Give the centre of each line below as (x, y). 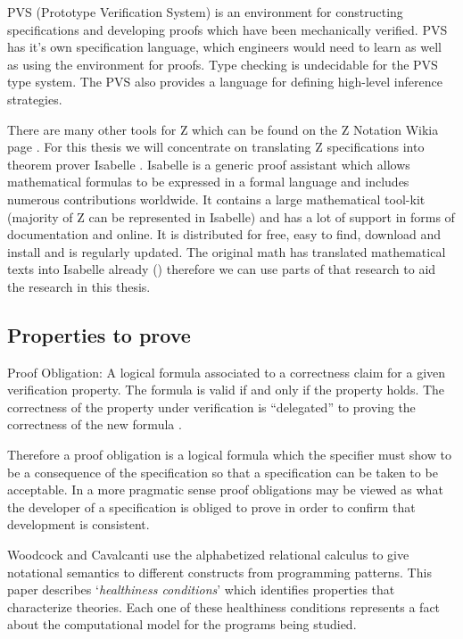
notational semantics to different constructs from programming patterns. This (219, 572)
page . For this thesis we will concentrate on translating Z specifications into (216, 147)
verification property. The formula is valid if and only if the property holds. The (226, 390)
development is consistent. (79, 524)
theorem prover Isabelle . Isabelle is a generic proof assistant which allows (209, 164)
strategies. (35, 99)
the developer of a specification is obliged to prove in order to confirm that (211, 506)
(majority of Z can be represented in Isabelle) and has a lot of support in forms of (231, 216)
